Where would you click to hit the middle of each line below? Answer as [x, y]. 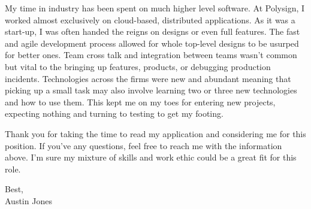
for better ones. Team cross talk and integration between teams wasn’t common [151, 55]
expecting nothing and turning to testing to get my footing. [114, 113]
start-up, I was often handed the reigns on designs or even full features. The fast [153, 31]
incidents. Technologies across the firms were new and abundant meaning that [148, 78]
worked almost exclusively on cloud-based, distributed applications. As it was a [150, 19]
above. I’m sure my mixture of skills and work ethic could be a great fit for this [151, 157]
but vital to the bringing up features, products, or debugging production [138, 66]
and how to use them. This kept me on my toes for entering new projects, [140, 102]
